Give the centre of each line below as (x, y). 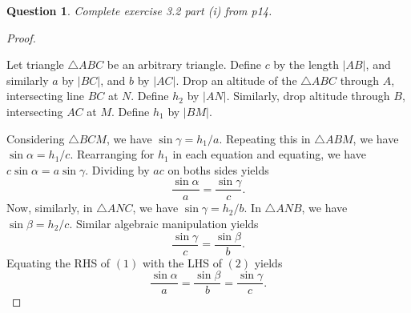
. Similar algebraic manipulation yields (164, 223)
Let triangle (35, 64)
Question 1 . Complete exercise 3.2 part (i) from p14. (139, 10)
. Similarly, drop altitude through (308, 96)
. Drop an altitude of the (236, 80)
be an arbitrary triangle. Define (184, 64)
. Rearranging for (112, 154)
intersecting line (45, 96)
